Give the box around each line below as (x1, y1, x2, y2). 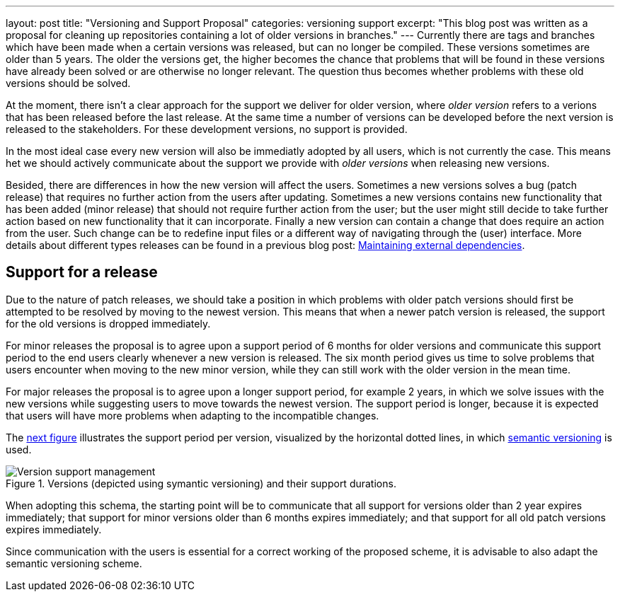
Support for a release (6, 263, 158, 282)
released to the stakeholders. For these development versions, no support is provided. (6, 123, 408, 135)
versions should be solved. (6, 77, 131, 89)
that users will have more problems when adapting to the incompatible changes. (6, 409, 379, 422)
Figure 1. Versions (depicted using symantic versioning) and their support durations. (6, 477, 396, 489)
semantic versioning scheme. (6, 557, 142, 569)
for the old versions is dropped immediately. (6, 317, 211, 330)
